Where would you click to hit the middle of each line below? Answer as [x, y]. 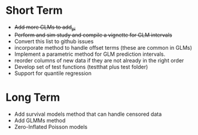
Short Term [34, 10]
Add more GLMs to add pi [45, 28]
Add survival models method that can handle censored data [88, 114]
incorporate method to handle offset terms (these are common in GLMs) [103, 47]
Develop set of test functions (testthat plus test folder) [81, 67]
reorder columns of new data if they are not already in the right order [99, 60]
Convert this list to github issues [54, 41]
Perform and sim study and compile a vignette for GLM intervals [93, 35]
